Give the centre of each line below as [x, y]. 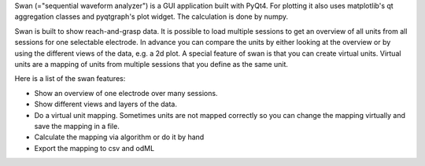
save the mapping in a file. [77, 126]
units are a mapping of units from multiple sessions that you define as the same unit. [152, 64]
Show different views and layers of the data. [105, 104]
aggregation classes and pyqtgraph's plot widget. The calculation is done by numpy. [152, 17]
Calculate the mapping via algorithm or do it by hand [119, 137]
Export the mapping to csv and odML [94, 148]
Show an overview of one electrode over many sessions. [126, 93]
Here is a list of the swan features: [70, 79]
